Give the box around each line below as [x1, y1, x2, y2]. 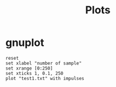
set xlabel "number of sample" [5, 60, 82, 66]
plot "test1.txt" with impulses [5, 75, 84, 81]
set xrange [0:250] [5, 65, 53, 71]
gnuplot [5, 36, 45, 49]
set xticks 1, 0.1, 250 [5, 70, 64, 76]
